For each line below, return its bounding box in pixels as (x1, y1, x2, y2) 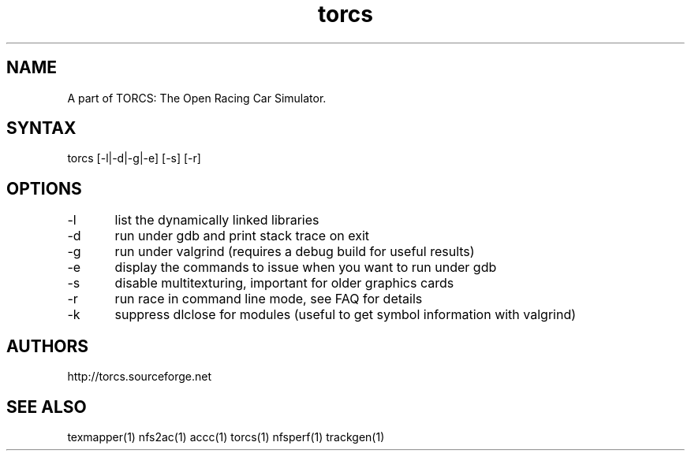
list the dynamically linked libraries (114, 212, 319, 228)
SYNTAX (6, 118, 77, 139)
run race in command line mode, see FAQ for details (114, 291, 423, 307)
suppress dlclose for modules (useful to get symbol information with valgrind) (114, 307, 577, 323)
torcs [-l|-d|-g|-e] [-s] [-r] (67, 151, 201, 165)
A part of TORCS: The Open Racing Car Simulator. (67, 91, 327, 105)
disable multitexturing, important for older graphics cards (114, 275, 454, 292)
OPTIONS (6, 178, 82, 199)
